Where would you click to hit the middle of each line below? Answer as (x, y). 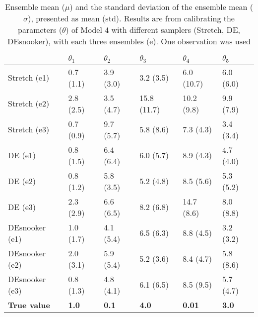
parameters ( (40, 30)
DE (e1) (22, 155)
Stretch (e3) (29, 129)
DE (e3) (22, 207)
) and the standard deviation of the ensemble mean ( (161, 7)
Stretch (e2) (29, 104)
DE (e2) (22, 181)
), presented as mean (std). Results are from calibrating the (131, 18)
